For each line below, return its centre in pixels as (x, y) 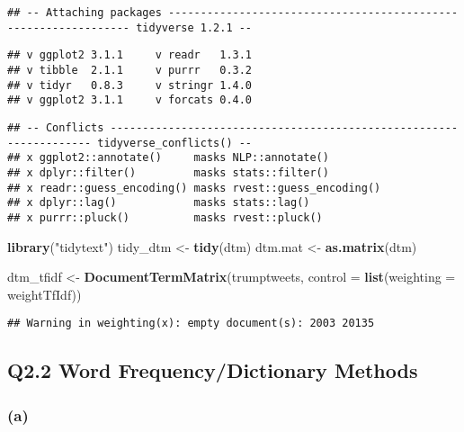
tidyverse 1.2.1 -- (194, 27)
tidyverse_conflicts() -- (175, 143)
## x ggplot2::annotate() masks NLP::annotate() (168, 158)
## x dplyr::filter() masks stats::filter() (168, 172)
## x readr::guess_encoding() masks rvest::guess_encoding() (194, 188)
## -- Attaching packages (85, 13)
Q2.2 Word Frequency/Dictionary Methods (213, 370)
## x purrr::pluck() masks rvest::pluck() (165, 217)
